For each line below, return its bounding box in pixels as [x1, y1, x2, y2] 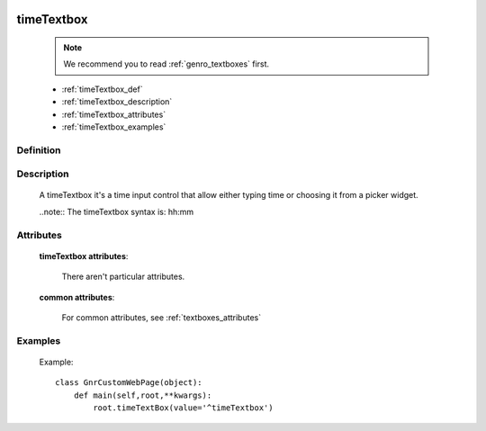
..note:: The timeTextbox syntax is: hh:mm [39, 206, 194, 217]
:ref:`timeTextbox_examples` [61, 121, 166, 132]
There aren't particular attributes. [61, 271, 185, 283]
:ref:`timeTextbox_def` [61, 84, 143, 94]
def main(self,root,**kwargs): [73, 390, 212, 400]
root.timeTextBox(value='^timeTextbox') [93, 403, 274, 413]
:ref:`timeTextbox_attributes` [61, 109, 166, 120]
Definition [16, 144, 61, 157]
